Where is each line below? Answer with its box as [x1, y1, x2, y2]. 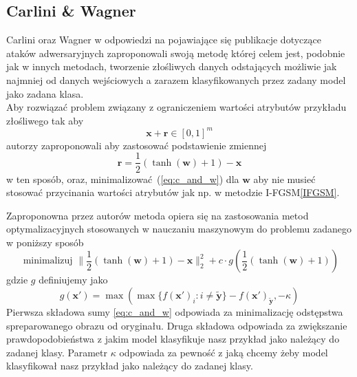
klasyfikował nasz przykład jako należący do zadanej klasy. [6, 358, 253, 373]
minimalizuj [23, 256, 73, 266]
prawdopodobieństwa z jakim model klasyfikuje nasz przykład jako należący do [6, 332, 340, 346]
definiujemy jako [39, 272, 108, 287]
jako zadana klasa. [6, 86, 84, 100]
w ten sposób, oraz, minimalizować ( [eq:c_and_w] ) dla [6, 171, 239, 186]
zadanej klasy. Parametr [6, 345, 107, 359]
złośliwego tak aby [6, 113, 84, 127]
